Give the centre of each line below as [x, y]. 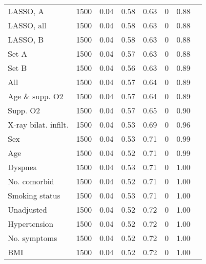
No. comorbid [31, 181]
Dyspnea [22, 167]
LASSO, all [27, 25]
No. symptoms [32, 238]
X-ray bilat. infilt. [38, 124]
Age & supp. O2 [36, 96]
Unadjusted [28, 209]
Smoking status [34, 195]
